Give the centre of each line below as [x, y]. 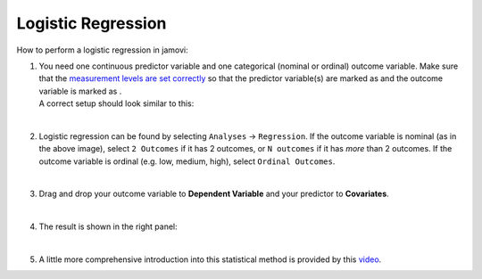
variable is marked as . [80, 91]
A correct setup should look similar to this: [116, 103]
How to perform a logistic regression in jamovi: [102, 50]
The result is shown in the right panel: [108, 226]
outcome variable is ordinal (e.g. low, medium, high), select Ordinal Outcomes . [187, 161]
